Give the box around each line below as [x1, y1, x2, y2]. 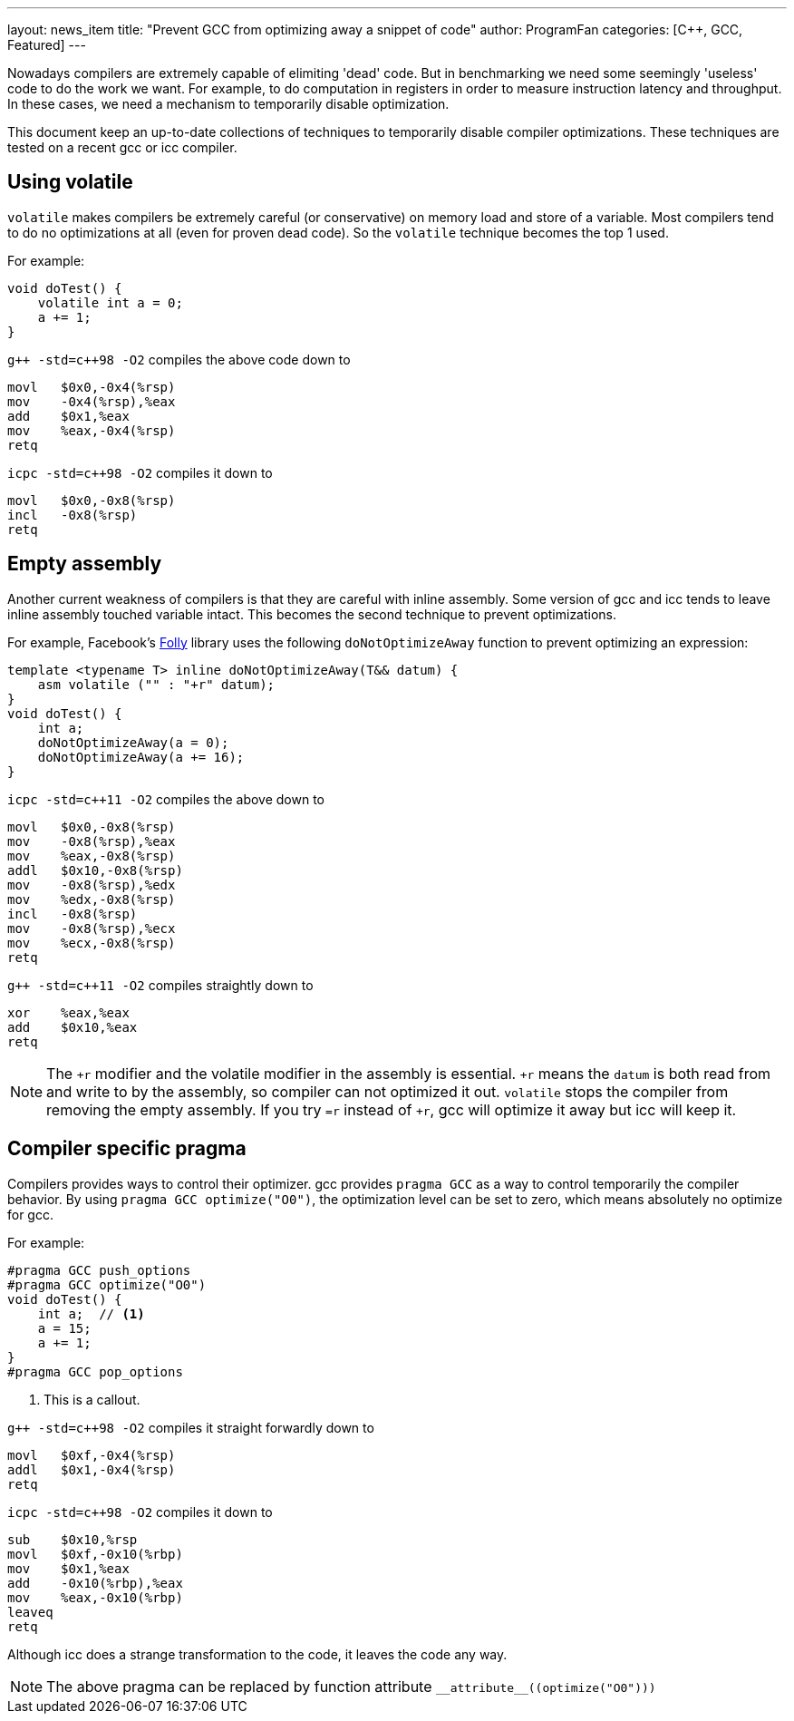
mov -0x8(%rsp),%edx [7, 877, 176, 892]
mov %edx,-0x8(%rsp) [7, 891, 176, 907]
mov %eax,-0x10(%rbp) [7, 1590, 183, 1605]
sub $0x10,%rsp [7, 1531, 138, 1547]
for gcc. [7, 1206, 53, 1222]
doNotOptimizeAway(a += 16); [37, 749, 245, 764]
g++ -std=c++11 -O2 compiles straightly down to [7, 977, 314, 993]
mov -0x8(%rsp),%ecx [7, 920, 176, 936]
